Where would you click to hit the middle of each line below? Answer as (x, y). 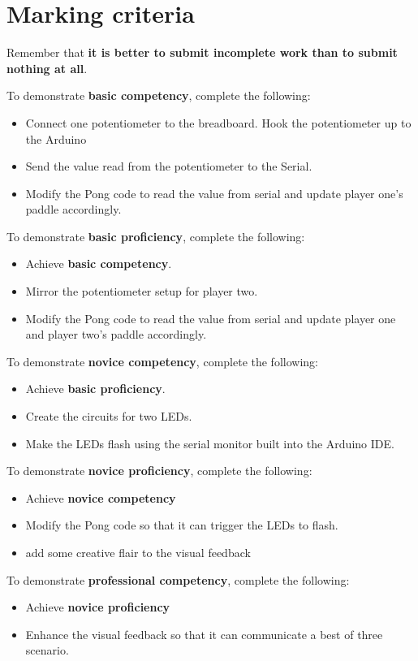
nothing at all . (47, 68)
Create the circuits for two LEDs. (109, 416)
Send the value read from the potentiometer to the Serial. (169, 166)
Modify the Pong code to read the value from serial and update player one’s (214, 193)
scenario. (47, 650)
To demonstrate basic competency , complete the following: (159, 95)
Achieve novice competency (101, 497)
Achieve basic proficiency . (95, 389)
